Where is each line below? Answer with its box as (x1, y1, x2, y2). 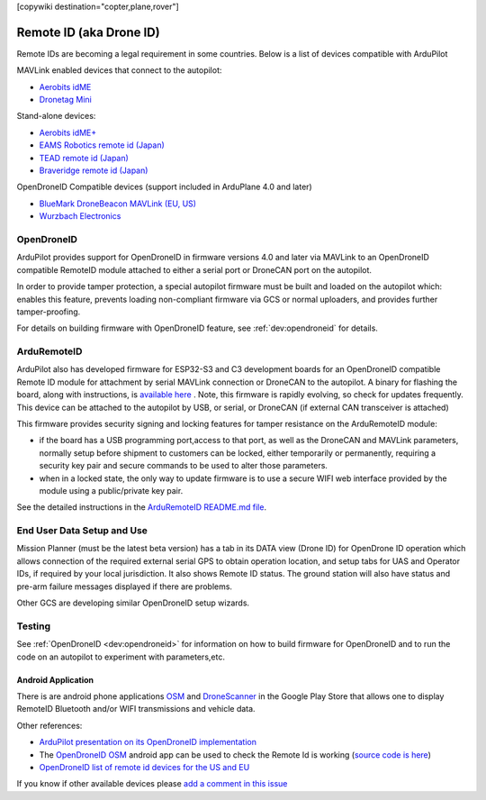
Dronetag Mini (39, 95, 92, 105)
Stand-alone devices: (16, 111, 96, 122)
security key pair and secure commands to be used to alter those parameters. (39, 460, 328, 471)
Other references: (16, 720, 83, 731)
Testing (16, 620, 51, 632)
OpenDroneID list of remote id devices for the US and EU (39, 761, 250, 772)
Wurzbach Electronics (39, 211, 121, 222)
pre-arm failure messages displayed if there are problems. (16, 581, 233, 592)
